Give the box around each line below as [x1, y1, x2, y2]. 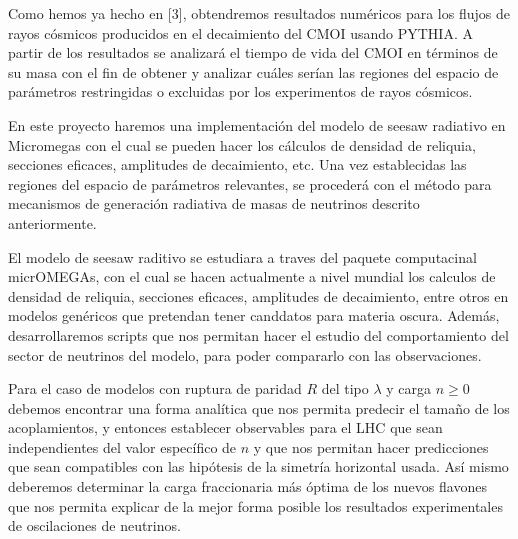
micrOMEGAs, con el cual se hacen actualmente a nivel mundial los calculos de [8, 266, 496, 287]
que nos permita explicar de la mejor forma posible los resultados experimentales [8, 495, 503, 516]
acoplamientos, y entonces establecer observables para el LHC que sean [8, 417, 443, 438]
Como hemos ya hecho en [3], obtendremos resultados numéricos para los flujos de [8, 3, 510, 23]
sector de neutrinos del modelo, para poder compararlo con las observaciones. [8, 344, 482, 365]
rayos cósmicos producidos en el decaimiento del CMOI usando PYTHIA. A [8, 22, 473, 43]
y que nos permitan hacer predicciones [253, 436, 489, 457]
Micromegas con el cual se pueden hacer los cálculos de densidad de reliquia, [8, 134, 476, 155]
